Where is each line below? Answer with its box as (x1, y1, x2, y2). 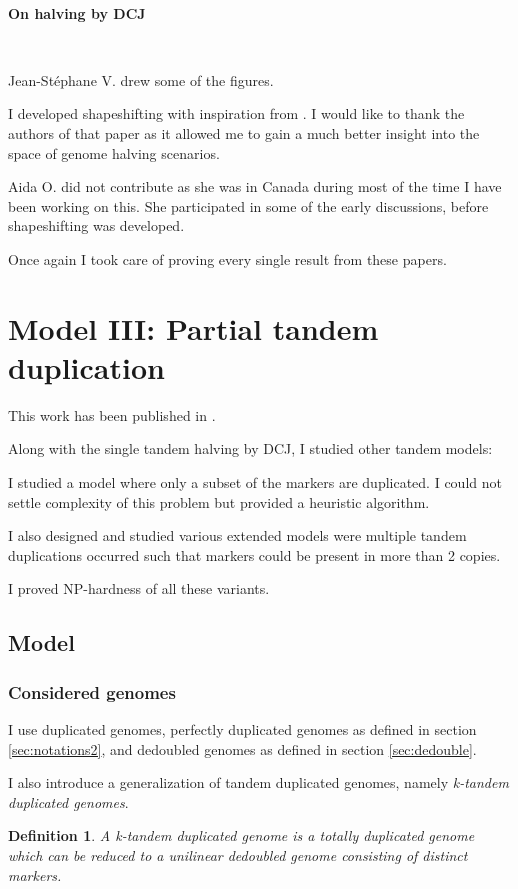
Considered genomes (8, 679, 176, 704)
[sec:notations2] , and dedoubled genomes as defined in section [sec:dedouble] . (8, 738, 477, 759)
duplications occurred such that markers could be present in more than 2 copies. (8, 544, 501, 565)
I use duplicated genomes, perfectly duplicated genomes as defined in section (8, 719, 477, 739)
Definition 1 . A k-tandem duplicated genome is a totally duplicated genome (8, 825, 475, 846)
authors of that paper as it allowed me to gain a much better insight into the (8, 122, 480, 143)
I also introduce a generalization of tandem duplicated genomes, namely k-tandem (8, 772, 509, 793)
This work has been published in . (8, 404, 216, 425)
